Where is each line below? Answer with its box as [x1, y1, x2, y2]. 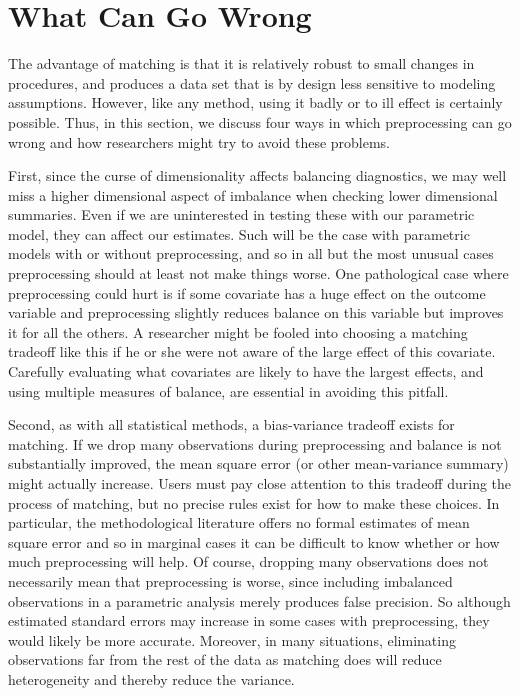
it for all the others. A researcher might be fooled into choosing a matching [8, 321, 468, 342]
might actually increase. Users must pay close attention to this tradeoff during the [8, 473, 512, 493]
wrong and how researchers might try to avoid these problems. [8, 131, 391, 152]
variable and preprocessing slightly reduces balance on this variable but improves [8, 302, 504, 323]
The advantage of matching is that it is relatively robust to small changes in [8, 53, 475, 74]
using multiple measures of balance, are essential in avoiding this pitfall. [8, 380, 449, 401]
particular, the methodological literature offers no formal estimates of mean [8, 512, 470, 533]
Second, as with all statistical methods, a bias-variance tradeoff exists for [8, 414, 455, 435]
